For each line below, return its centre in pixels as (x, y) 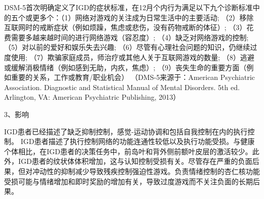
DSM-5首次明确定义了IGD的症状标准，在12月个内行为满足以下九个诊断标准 (128, 7)
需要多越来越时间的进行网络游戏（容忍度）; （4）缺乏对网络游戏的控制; (130, 37)
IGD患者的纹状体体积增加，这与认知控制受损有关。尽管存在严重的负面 (135, 161)
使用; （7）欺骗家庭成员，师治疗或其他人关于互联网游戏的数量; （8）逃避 (133, 57)
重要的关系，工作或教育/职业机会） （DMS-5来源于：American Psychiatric (133, 77)
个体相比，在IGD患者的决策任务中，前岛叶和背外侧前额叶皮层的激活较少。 (128, 151)
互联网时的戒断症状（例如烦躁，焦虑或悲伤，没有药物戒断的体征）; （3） (125, 27)
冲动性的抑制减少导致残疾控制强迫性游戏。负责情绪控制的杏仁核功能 (146, 171)
